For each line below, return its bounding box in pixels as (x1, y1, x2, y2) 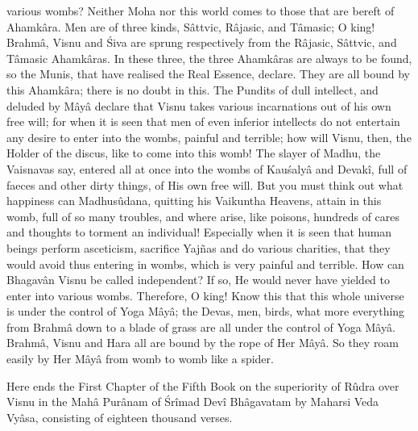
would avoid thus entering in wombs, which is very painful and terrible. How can (6, 255, 404, 272)
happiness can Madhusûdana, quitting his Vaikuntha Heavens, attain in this (6, 192, 382, 209)
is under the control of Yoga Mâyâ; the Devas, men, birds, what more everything (6, 303, 405, 320)
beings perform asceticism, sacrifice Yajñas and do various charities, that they (6, 239, 391, 256)
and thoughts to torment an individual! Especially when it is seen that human (6, 224, 392, 241)
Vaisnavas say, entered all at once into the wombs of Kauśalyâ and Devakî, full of (6, 160, 408, 177)
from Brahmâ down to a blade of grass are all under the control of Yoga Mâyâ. (6, 318, 395, 335)
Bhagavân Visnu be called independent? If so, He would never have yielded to (6, 271, 390, 288)
